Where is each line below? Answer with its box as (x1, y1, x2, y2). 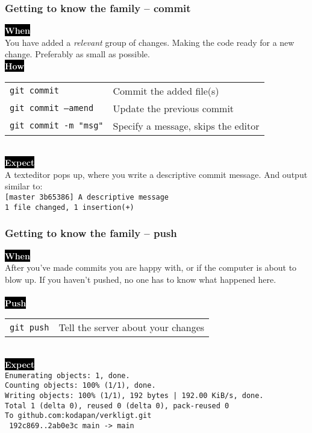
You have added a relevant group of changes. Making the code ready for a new (5, 36, 295, 48)
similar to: (5, 180, 43, 192)
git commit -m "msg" (10, 121, 104, 131)
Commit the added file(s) (113, 83, 219, 98)
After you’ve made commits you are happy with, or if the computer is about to (5, 261, 297, 274)
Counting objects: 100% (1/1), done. (5, 381, 156, 390)
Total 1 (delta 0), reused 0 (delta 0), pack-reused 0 (5, 401, 229, 410)
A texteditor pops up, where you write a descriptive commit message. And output (5, 168, 308, 180)
